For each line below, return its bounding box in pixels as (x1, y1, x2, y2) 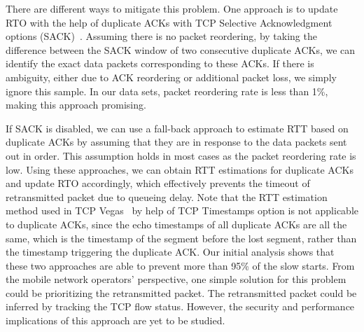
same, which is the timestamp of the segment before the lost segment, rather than (6, 230, 357, 245)
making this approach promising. (6, 97, 146, 112)
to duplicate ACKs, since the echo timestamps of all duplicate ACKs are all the (6, 216, 347, 231)
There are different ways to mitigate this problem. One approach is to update (6, 1, 338, 15)
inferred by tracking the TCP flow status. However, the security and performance (6, 299, 355, 314)
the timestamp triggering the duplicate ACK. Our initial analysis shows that (6, 244, 335, 259)
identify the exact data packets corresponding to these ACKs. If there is (6, 56, 314, 71)
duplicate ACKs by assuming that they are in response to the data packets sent (6, 134, 347, 149)
